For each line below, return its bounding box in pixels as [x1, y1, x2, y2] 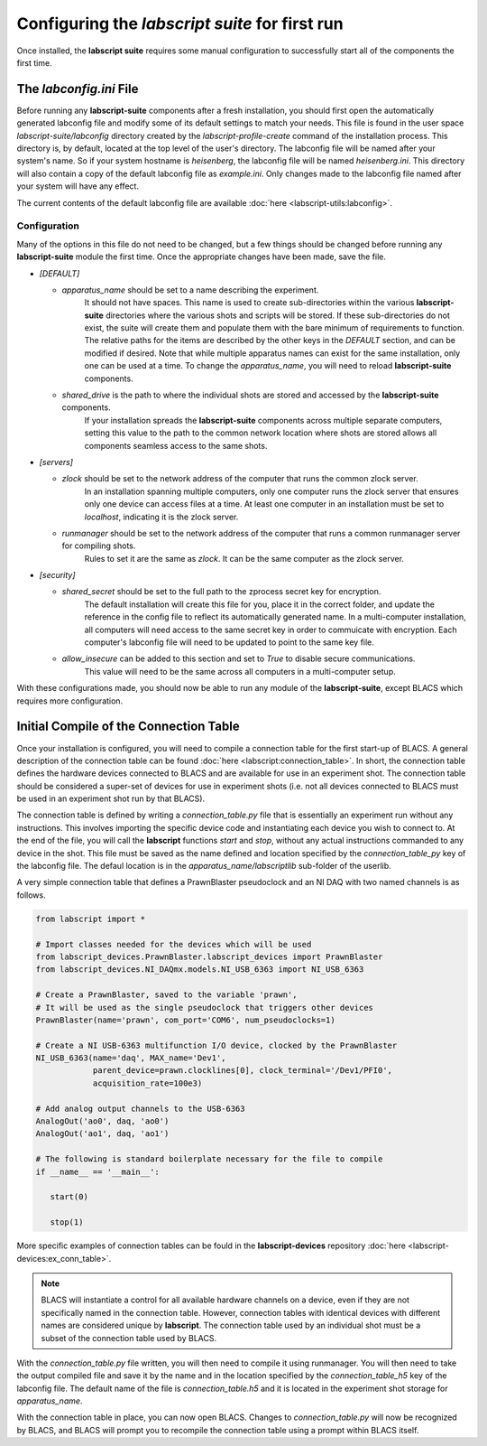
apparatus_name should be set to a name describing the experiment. [61, 285, 319, 295]
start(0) [50, 1192, 89, 1202]
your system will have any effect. [16, 181, 140, 191]
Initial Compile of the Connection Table [16, 719, 240, 734]
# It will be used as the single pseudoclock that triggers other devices [35, 1003, 374, 1012]
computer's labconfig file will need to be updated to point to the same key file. [84, 637, 374, 648]
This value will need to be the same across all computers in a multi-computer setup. [84, 666, 396, 676]
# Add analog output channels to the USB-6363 [35, 1103, 245, 1114]
